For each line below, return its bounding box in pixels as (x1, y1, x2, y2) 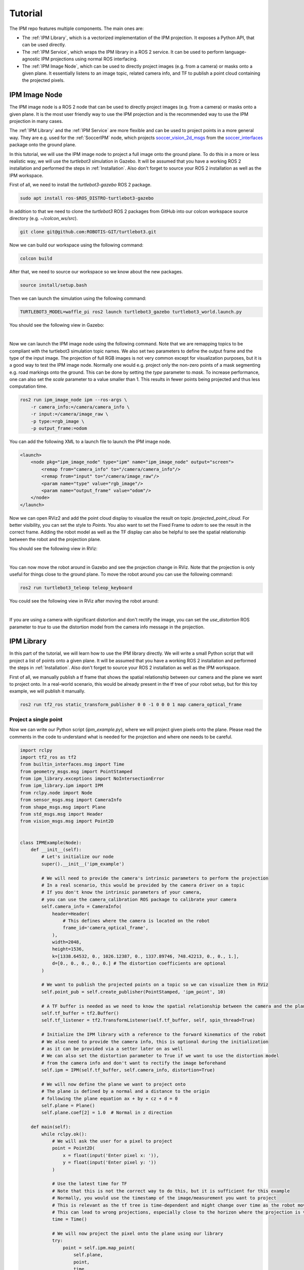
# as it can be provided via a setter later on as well (41, 1045, 183, 1052)
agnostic (22, 56, 41, 62)
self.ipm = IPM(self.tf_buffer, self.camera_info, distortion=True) (41, 1067, 215, 1073)
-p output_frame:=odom (30, 426, 87, 431)
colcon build (20, 256, 53, 262)
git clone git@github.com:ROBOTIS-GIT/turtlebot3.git (20, 229, 157, 235)
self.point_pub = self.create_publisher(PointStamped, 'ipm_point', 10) (41, 989, 226, 995)
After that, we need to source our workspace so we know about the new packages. (9, 269, 183, 275)
